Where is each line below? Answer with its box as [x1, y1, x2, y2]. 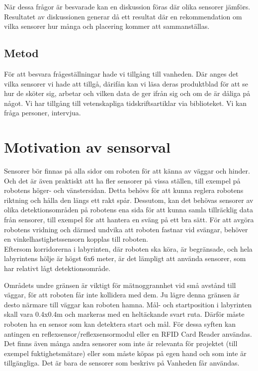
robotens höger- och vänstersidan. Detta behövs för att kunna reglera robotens [4, 185, 244, 195]
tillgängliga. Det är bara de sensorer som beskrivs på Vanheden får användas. [4, 358, 240, 368]
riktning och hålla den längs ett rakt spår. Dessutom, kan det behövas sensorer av [4, 194, 254, 205]
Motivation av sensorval [4, 137, 171, 157]
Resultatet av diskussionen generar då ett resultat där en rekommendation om [4, 11, 242, 21]
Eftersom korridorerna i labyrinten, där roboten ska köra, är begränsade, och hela [4, 243, 253, 254]
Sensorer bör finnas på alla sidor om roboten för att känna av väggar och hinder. [4, 166, 250, 176]
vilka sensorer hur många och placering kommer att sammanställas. [4, 21, 210, 31]
